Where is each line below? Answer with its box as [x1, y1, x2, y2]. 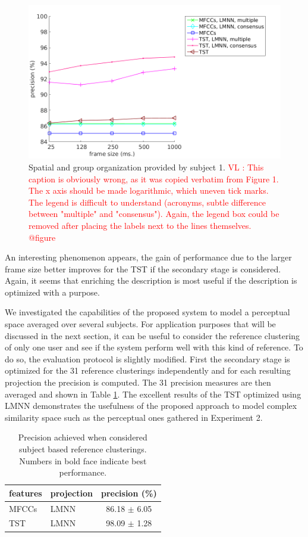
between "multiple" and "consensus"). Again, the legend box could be [29, 207, 279, 220]
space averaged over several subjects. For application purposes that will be [5, 318, 276, 330]
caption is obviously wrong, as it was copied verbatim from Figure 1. [29, 172, 279, 185]
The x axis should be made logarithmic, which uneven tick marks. [29, 184, 269, 197]
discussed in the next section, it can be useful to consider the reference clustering [5, 329, 300, 342]
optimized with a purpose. [5, 285, 100, 298]
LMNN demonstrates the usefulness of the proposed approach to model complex [5, 399, 297, 412]
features [9, 486, 42, 499]
